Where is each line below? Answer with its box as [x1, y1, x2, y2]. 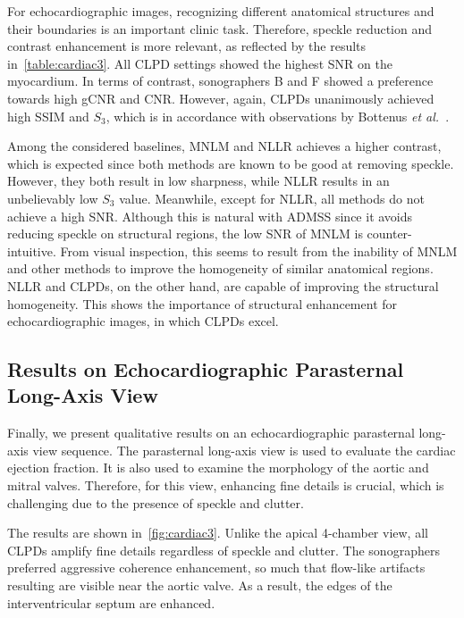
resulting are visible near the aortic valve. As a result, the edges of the [7, 576, 392, 595]
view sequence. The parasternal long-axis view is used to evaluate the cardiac [32, 440, 456, 459]
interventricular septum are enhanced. [7, 593, 215, 612]
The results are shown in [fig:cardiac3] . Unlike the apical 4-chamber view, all [7, 523, 428, 542]
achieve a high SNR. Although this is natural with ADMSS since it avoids [7, 206, 413, 225]
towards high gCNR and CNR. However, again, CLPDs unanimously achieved [7, 88, 434, 107]
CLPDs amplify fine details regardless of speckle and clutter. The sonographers [7, 540, 440, 559]
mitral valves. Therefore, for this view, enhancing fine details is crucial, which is [7, 476, 444, 495]
